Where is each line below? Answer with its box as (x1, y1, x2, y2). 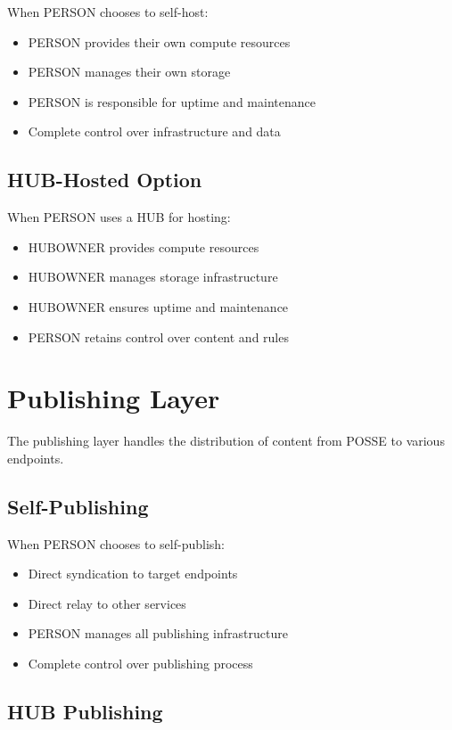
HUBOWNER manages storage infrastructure (28, 267, 278, 286)
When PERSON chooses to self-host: (7, 3, 209, 21)
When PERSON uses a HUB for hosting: (7, 208, 231, 226)
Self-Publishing (7, 492, 149, 520)
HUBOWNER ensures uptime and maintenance (28, 297, 289, 316)
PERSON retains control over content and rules (28, 327, 289, 346)
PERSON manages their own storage (28, 62, 231, 81)
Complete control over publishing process (28, 654, 253, 673)
